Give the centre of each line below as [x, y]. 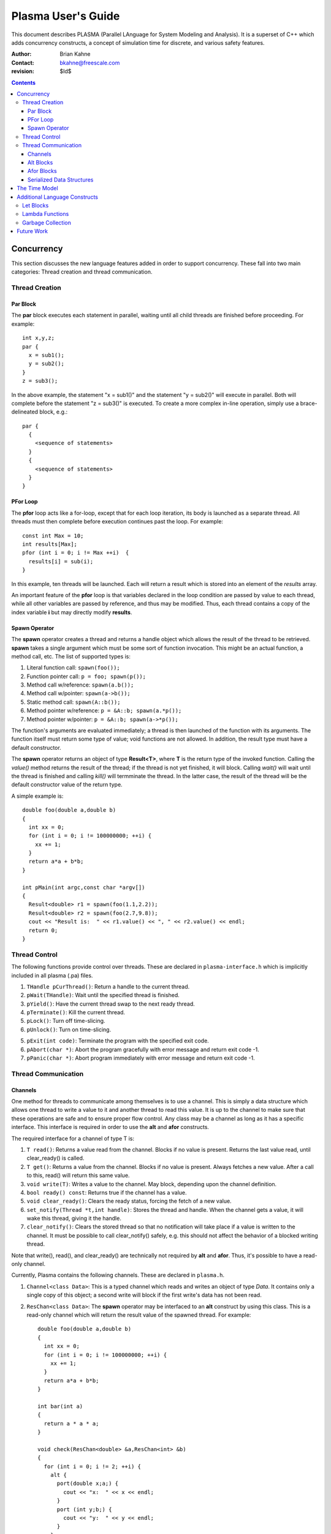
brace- [309, 403]
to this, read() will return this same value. [78, 1176]
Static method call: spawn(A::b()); [74, 702]
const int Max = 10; [53, 536]
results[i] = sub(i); [61, 561]
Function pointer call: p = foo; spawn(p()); [86, 676]
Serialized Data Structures [61, 179]
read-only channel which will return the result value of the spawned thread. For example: [139, 1315]
